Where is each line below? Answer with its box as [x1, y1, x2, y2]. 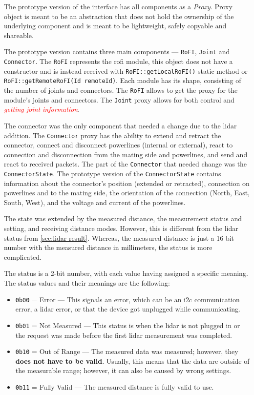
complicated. [4, 251, 42, 262]
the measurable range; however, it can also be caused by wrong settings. [15, 365, 231, 375]
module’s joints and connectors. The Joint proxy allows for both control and [4, 94, 234, 104]
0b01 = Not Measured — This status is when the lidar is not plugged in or [15, 320, 240, 330]
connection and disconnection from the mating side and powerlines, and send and [4, 149, 248, 159]
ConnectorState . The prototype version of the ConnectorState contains [4, 168, 221, 178]
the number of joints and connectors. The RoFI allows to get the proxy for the [4, 85, 238, 95]
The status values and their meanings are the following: [4, 278, 170, 288]
